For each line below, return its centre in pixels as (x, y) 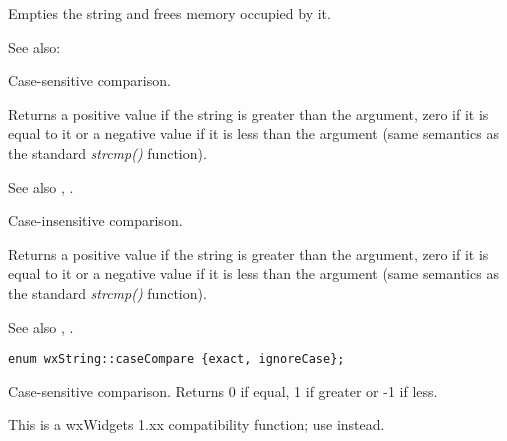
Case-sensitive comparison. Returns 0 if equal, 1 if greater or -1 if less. (223, 390)
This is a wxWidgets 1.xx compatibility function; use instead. (196, 424)
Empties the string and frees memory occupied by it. (169, 13)
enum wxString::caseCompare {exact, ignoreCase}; (176, 359)
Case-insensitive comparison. (95, 220)
